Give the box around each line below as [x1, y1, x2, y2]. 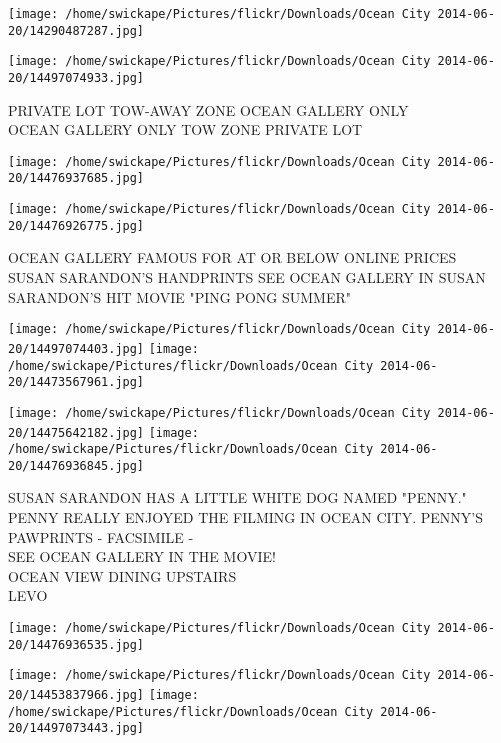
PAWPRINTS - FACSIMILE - [8, 526, 194, 547]
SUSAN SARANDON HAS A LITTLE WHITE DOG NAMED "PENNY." [8, 487, 467, 508]
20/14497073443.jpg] [8, 721, 145, 736]
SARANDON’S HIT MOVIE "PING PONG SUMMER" [8, 286, 352, 307]
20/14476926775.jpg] [8, 218, 145, 233]
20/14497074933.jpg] [8, 70, 145, 85]
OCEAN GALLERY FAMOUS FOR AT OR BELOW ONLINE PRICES [8, 247, 457, 268]
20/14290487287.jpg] [8, 23, 145, 38]
